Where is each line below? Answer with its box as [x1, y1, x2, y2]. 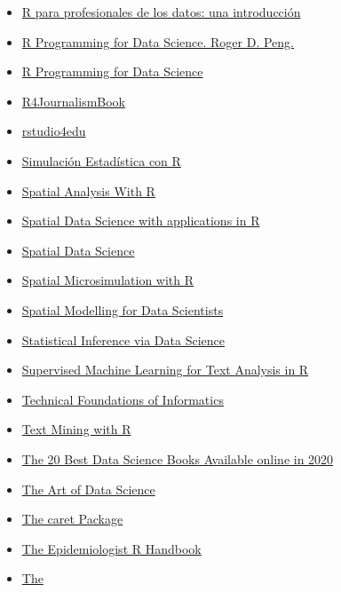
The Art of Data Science [21, 479, 155, 498]
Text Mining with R [21, 420, 131, 438]
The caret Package [21, 509, 123, 528]
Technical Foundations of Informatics [21, 390, 224, 408]
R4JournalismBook [21, 91, 126, 110]
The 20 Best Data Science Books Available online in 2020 [21, 449, 334, 468]
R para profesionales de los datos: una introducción [21, 3, 301, 20]
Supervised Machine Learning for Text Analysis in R [21, 360, 309, 379]
